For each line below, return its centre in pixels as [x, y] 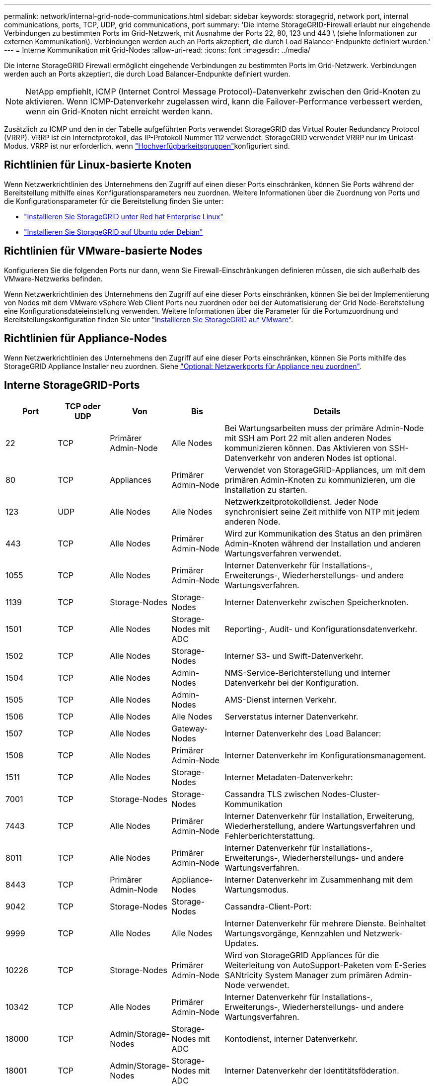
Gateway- [190, 729]
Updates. [242, 944]
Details [327, 411]
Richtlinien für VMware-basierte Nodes [103, 251]
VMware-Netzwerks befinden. [53, 278]
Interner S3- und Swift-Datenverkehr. [294, 656]
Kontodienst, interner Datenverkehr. [291, 1039]
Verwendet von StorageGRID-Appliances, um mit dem [325, 470]
